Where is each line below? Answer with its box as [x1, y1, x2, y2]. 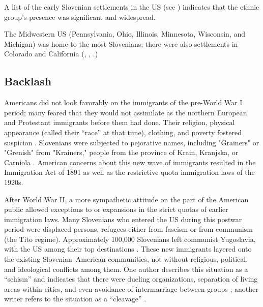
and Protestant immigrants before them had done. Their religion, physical [4, 117, 235, 128]
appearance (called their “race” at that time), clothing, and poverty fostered [4, 127, 242, 137]
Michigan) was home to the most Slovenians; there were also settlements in [4, 38, 238, 49]
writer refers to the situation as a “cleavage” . [4, 293, 147, 304]
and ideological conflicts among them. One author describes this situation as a [4, 263, 248, 274]
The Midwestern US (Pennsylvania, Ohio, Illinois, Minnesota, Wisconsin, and [4, 28, 246, 39]
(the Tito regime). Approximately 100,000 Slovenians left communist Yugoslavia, [4, 233, 256, 244]
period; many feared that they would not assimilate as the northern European [4, 107, 247, 117]
